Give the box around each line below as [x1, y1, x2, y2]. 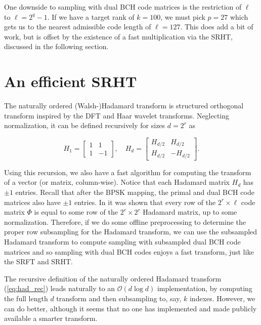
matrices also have [4, 196, 61, 207]
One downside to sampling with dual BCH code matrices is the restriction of [4, 2, 242, 12]
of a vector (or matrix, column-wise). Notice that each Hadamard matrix [4, 177, 230, 187]
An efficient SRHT [4, 71, 137, 92]
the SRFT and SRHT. [4, 256, 73, 267]
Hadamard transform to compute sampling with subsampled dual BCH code [4, 236, 241, 247]
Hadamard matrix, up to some [143, 207, 237, 217]
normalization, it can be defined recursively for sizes [4, 120, 165, 131]
